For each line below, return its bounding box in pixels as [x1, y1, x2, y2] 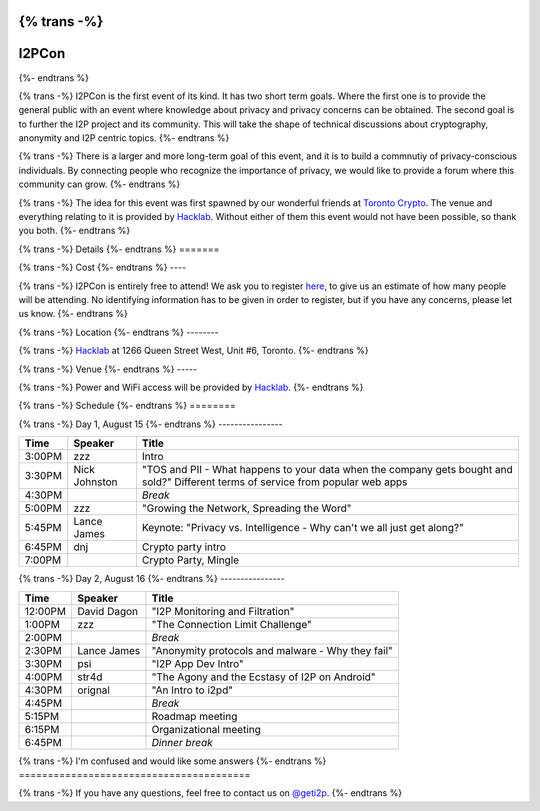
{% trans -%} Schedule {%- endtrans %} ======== [18, 400, 237, 412]
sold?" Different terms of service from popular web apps [141, 475, 408, 489]
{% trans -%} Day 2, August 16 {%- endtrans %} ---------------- [18, 573, 285, 585]
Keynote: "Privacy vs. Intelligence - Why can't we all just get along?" [141, 521, 464, 535]
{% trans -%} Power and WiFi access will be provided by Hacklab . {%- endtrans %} [18, 381, 364, 393]
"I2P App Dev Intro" [151, 656, 244, 670]
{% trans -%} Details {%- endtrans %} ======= [18, 243, 220, 255]
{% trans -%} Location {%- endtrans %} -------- [18, 326, 219, 338]
